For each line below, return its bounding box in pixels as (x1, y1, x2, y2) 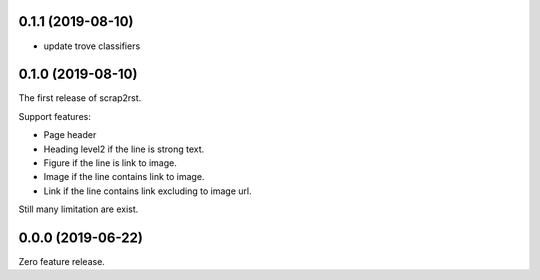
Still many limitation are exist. (18, 203, 139, 215)
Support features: (18, 110, 92, 122)
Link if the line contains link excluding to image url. (43, 185, 252, 197)
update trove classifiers (43, 40, 141, 52)
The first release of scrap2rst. (18, 92, 142, 104)
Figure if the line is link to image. (43, 156, 177, 169)
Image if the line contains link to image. (43, 171, 205, 183)
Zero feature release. (18, 256, 105, 268)
